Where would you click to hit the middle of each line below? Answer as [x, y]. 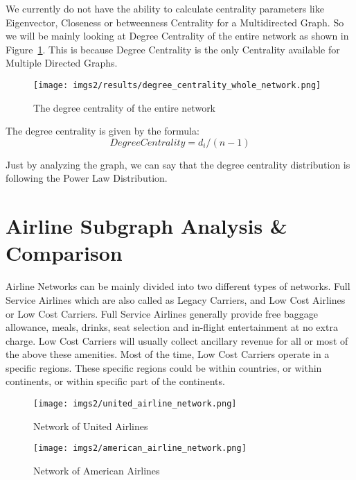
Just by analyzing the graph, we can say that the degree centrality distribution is [178, 164]
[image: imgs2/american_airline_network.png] [140, 448]
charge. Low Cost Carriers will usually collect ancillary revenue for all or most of [177, 340]
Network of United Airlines [91, 426]
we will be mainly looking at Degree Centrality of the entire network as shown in [177, 36]
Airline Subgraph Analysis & [146, 226]
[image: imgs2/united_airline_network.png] [135, 404]
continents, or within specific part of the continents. [115, 381]
